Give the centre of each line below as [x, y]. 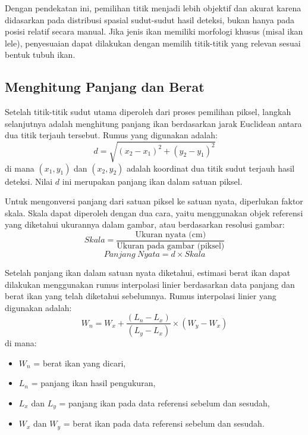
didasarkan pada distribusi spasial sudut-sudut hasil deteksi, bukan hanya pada [150, 19]
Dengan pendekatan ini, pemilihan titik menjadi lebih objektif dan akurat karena [153, 8]
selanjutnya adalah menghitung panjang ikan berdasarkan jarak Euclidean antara [153, 123]
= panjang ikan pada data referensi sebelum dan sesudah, [164, 403]
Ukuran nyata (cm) [171, 234]
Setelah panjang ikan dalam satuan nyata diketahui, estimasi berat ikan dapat [148, 272]
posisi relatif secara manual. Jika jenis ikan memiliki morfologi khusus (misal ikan [154, 31]
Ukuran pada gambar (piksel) [171, 246]
